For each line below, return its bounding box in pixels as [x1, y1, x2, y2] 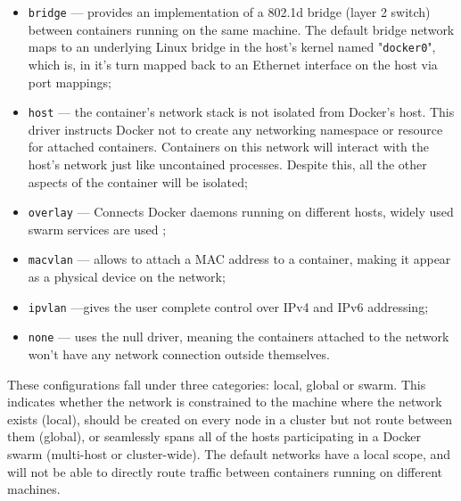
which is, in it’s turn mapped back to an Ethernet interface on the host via [28, 54, 438, 73]
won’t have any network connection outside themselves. [28, 344, 330, 363]
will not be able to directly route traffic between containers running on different [7, 462, 442, 480]
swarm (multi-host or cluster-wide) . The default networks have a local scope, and [7, 444, 451, 463]
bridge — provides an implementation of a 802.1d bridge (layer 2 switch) [28, 3, 431, 21]
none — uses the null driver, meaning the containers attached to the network [28, 327, 449, 346]
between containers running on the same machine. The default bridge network [28, 20, 455, 38]
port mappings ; [28, 72, 111, 91]
